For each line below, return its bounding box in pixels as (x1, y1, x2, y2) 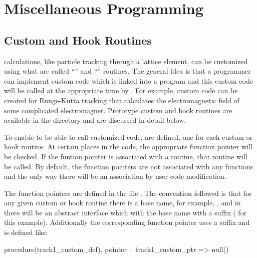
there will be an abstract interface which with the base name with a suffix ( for (4, 207, 247, 217)
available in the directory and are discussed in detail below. (4, 115, 186, 125)
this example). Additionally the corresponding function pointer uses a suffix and (4, 217, 250, 227)
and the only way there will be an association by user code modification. (4, 171, 226, 181)
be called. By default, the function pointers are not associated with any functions (4, 161, 253, 171)
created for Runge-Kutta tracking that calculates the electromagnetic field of (4, 95, 239, 105)
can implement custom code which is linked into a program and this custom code (4, 75, 253, 86)
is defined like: (4, 227, 48, 237)
